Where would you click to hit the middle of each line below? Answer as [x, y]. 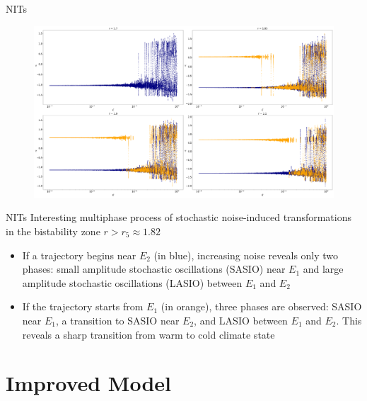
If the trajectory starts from [83, 306]
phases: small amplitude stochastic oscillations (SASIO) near [154, 269]
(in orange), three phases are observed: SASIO [261, 306]
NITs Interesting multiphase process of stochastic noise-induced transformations [179, 217]
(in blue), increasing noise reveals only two [246, 255]
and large [323, 269]
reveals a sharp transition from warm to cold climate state [148, 334]
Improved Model [89, 383]
